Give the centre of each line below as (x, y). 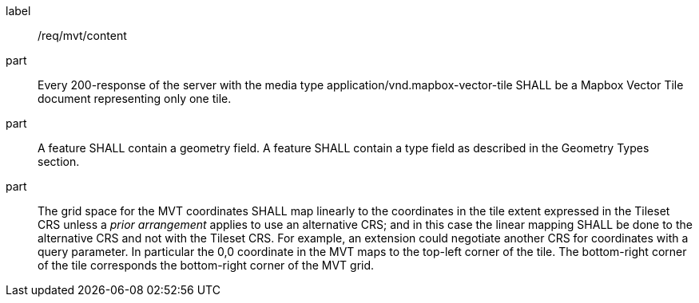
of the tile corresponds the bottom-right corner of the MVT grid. (206, 265)
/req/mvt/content (82, 35)
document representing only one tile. (135, 98)
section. (59, 161)
